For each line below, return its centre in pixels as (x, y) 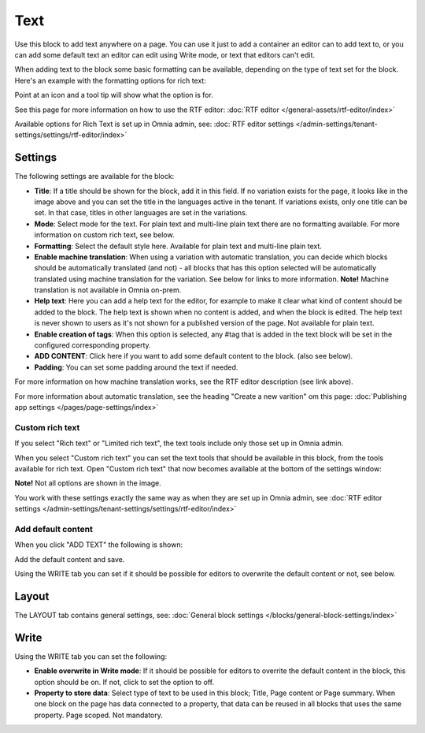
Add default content (54, 529)
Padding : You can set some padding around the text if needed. (136, 367)
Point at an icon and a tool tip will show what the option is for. (114, 95)
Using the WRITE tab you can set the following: (91, 656)
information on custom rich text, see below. (104, 235)
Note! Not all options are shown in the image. (88, 483)
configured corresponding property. (92, 345)
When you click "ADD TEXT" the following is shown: (99, 545)
